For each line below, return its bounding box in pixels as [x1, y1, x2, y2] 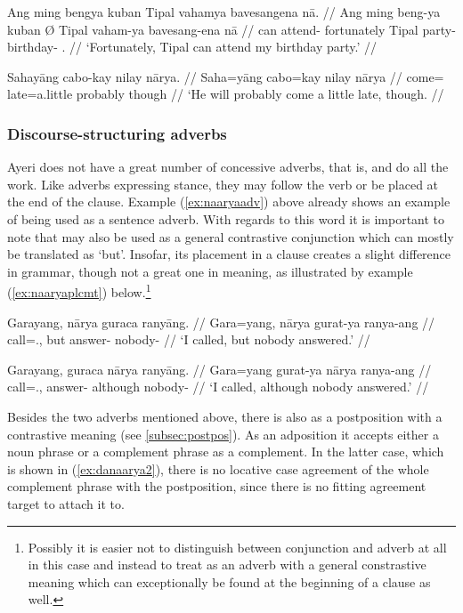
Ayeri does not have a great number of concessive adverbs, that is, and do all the [7, 157, 449, 176]
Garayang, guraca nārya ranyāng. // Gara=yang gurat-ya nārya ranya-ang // [7, 359, 432, 378]
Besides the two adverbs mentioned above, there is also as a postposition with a [7, 407, 443, 425]
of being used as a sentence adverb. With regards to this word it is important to [7, 209, 445, 228]
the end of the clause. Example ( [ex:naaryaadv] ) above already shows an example [7, 192, 451, 211]
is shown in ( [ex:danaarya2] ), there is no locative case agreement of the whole [7, 459, 429, 478]
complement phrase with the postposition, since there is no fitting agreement [7, 477, 426, 496]
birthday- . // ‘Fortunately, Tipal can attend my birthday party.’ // [7, 37, 377, 56]
